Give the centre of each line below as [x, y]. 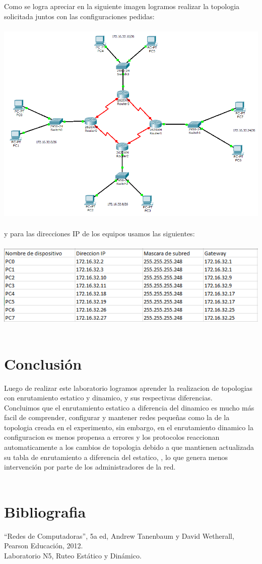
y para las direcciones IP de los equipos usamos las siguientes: [100, 233]
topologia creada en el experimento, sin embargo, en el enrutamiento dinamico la [129, 427]
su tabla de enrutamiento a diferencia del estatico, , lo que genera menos [116, 457]
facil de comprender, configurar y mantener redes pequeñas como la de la [117, 417]
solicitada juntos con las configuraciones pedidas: [79, 16]
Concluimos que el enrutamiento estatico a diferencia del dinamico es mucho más [129, 407]
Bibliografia [45, 511]
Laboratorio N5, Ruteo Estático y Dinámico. [73, 555]
